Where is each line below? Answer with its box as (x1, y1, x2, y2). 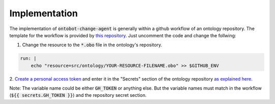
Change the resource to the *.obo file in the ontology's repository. (22, 42, 162, 48)
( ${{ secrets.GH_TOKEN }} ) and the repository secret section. (9, 92, 147, 98)
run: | (20, 56, 37, 61)
